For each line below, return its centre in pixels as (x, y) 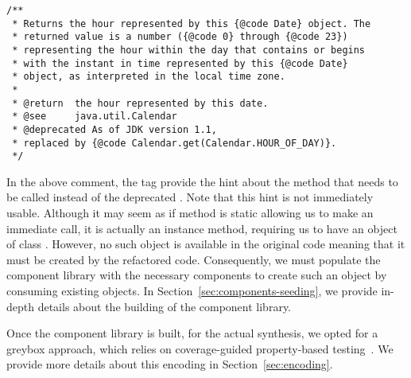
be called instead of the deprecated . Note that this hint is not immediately (190, 197)
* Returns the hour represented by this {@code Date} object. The (192, 23)
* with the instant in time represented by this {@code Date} (180, 63)
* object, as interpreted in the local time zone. (149, 77)
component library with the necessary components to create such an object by (197, 275)
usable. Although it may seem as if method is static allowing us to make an (190, 213)
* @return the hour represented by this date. (140, 103)
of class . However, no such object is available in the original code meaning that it (206, 244)
